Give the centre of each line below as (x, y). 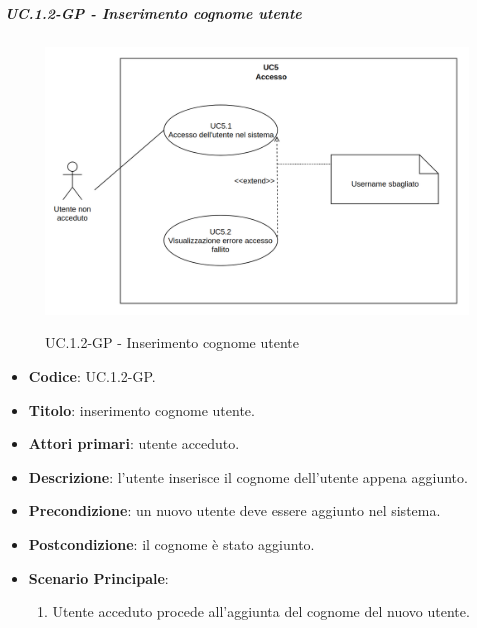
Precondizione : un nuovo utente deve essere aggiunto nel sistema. (234, 510)
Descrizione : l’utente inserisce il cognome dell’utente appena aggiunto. (248, 476)
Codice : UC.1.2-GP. (92, 376)
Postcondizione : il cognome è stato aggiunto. (171, 544)
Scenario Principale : (98, 577)
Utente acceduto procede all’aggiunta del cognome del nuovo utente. (261, 611)
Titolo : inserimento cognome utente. (141, 409)
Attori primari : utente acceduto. (134, 443)
